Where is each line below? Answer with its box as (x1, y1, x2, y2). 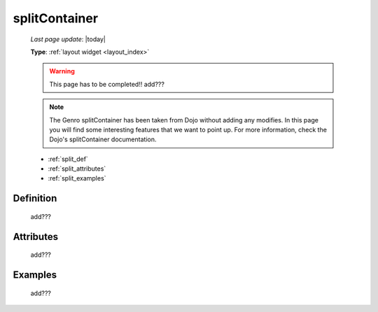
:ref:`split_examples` (48, 174, 106, 183)
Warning (49, 67, 75, 76)
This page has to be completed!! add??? (49, 80, 164, 88)
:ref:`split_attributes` (48, 164, 106, 173)
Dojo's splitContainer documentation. (49, 135, 157, 143)
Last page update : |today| (30, 35, 106, 43)
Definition (13, 192, 57, 204)
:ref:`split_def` (48, 155, 89, 163)
